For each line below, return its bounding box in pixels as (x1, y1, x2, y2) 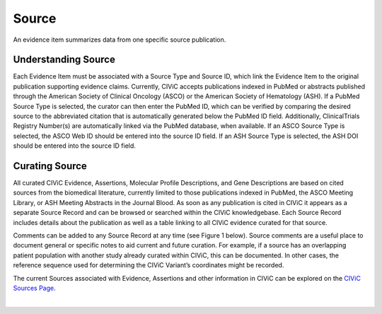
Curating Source (13, 160, 88, 172)
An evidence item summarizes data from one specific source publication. (13, 35, 226, 44)
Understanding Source (13, 54, 116, 66)
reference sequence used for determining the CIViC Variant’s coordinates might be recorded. (13, 261, 284, 269)
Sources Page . (13, 284, 56, 292)
